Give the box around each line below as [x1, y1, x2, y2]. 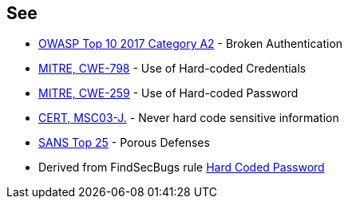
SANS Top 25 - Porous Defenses [38, 136, 210, 150]
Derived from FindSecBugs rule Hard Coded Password [38, 160, 325, 175]
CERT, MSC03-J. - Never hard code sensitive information [38, 111, 339, 125]
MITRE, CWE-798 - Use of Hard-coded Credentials [38, 61, 306, 76]
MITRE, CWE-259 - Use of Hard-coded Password [38, 86, 299, 101]
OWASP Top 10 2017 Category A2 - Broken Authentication [38, 37, 343, 51]
